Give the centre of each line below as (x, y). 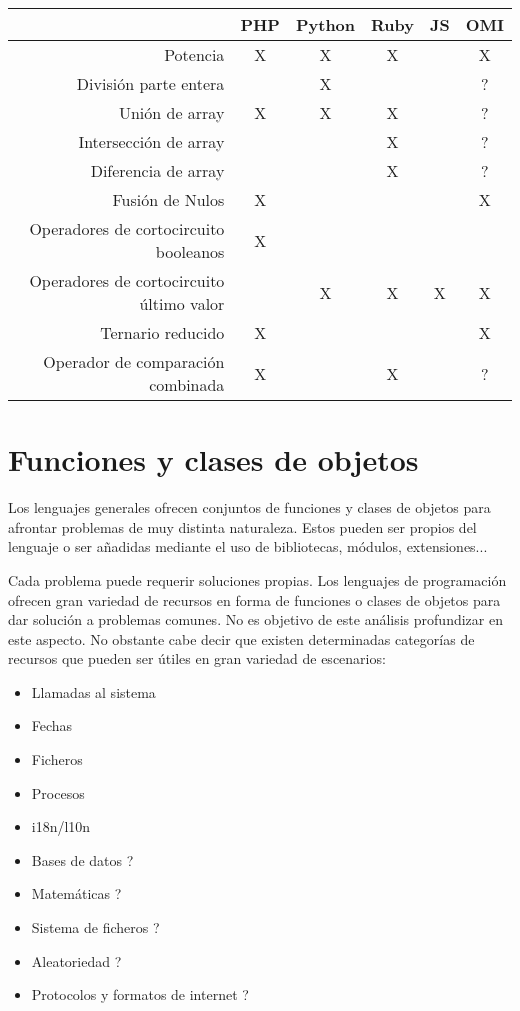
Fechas (52, 725)
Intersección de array (151, 141)
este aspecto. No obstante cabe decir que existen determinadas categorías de (241, 638)
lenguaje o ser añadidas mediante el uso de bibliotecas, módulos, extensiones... (248, 546)
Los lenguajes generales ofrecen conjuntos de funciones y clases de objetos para (249, 507)
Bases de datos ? (82, 859)
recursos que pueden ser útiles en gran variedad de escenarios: (197, 658)
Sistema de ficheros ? (95, 927)
